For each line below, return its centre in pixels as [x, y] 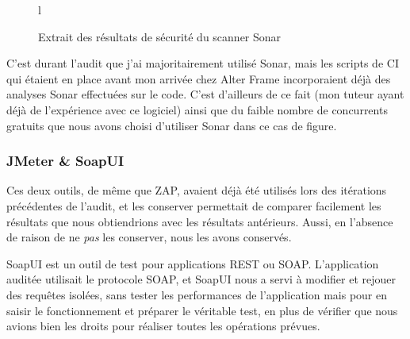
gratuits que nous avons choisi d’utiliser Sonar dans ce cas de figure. [172, 125]
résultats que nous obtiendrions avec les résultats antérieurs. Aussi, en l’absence [200, 221]
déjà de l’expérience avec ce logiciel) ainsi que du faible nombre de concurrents [197, 109]
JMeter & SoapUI [65, 161]
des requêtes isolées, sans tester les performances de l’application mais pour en [197, 294]
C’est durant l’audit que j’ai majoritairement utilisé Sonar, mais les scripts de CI [203, 63]
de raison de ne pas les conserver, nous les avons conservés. [149, 237]
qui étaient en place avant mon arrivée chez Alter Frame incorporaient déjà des [199, 78]
